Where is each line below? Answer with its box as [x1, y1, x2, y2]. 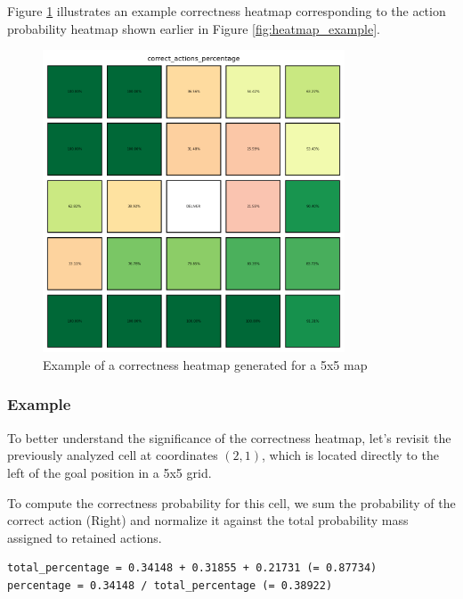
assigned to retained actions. [7, 528, 162, 546]
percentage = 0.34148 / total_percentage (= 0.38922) [7, 578, 333, 592]
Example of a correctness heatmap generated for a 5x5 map [43, 355, 368, 373]
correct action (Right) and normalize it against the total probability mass [7, 511, 409, 529]
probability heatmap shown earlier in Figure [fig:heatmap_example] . [7, 19, 380, 37]
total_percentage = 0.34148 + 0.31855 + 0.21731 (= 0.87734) [7, 562, 378, 575]
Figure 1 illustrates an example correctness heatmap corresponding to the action [7, 2, 446, 20]
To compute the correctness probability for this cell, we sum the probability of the [7, 493, 456, 512]
